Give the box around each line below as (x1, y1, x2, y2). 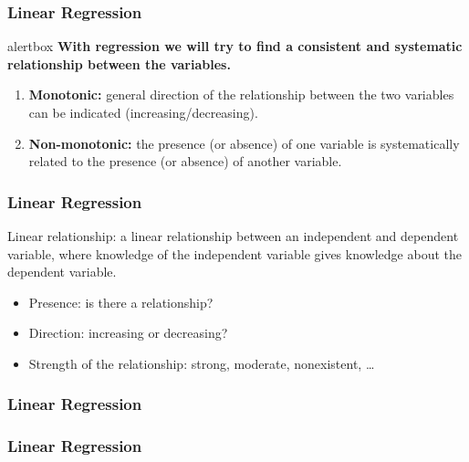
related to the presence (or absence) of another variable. (28, 152, 342, 171)
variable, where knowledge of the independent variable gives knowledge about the (7, 244, 462, 263)
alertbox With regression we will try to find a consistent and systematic (7, 37, 463, 56)
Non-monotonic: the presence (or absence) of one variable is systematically (28, 133, 460, 152)
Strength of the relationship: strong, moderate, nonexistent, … (28, 353, 375, 373)
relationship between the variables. (7, 54, 231, 73)
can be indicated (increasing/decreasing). (28, 103, 258, 121)
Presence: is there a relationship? (28, 292, 214, 311)
